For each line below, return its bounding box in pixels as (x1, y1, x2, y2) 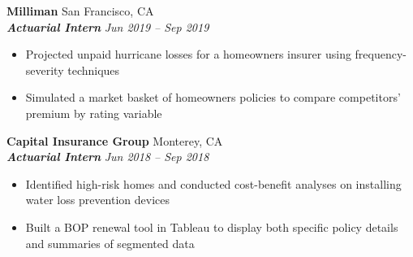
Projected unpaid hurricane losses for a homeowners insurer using (25, 46, 351, 63)
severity (25, 61, 64, 78)
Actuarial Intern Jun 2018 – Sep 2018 (6, 148, 209, 165)
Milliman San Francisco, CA (6, 2, 154, 19)
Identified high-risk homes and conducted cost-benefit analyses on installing (25, 175, 402, 192)
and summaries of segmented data (25, 234, 195, 251)
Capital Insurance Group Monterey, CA (6, 132, 223, 149)
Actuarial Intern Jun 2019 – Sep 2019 (6, 18, 209, 35)
